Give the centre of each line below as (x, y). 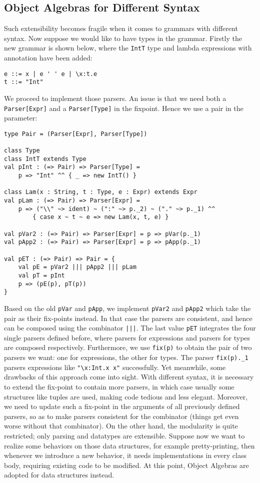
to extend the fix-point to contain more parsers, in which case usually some (119, 386)
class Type (22, 151)
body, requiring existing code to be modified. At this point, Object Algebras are (126, 465)
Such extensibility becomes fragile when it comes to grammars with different (121, 28)
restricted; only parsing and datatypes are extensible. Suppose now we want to (124, 435)
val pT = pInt (41, 275)
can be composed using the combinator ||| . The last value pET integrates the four (130, 328)
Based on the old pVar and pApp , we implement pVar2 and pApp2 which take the (127, 308)
